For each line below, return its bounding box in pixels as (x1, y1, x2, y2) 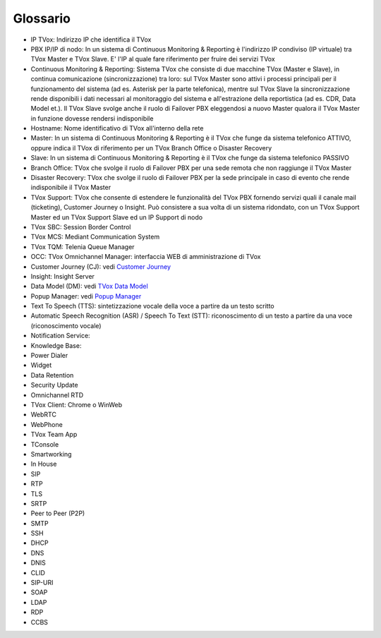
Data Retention (30, 371, 74, 379)
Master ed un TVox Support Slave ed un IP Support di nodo (30, 212, 203, 222)
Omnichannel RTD (30, 390, 84, 399)
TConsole (30, 440, 59, 448)
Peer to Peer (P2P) (30, 509, 85, 518)
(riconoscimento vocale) (30, 321, 102, 330)
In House (30, 459, 57, 469)
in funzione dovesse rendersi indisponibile (30, 114, 154, 123)
